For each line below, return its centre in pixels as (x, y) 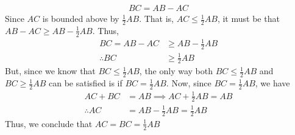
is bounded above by (81, 19)
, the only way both (176, 71)
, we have (272, 83)
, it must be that (248, 19)
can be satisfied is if (86, 83)
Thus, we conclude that (49, 123)
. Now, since (189, 83)
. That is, (157, 19)
